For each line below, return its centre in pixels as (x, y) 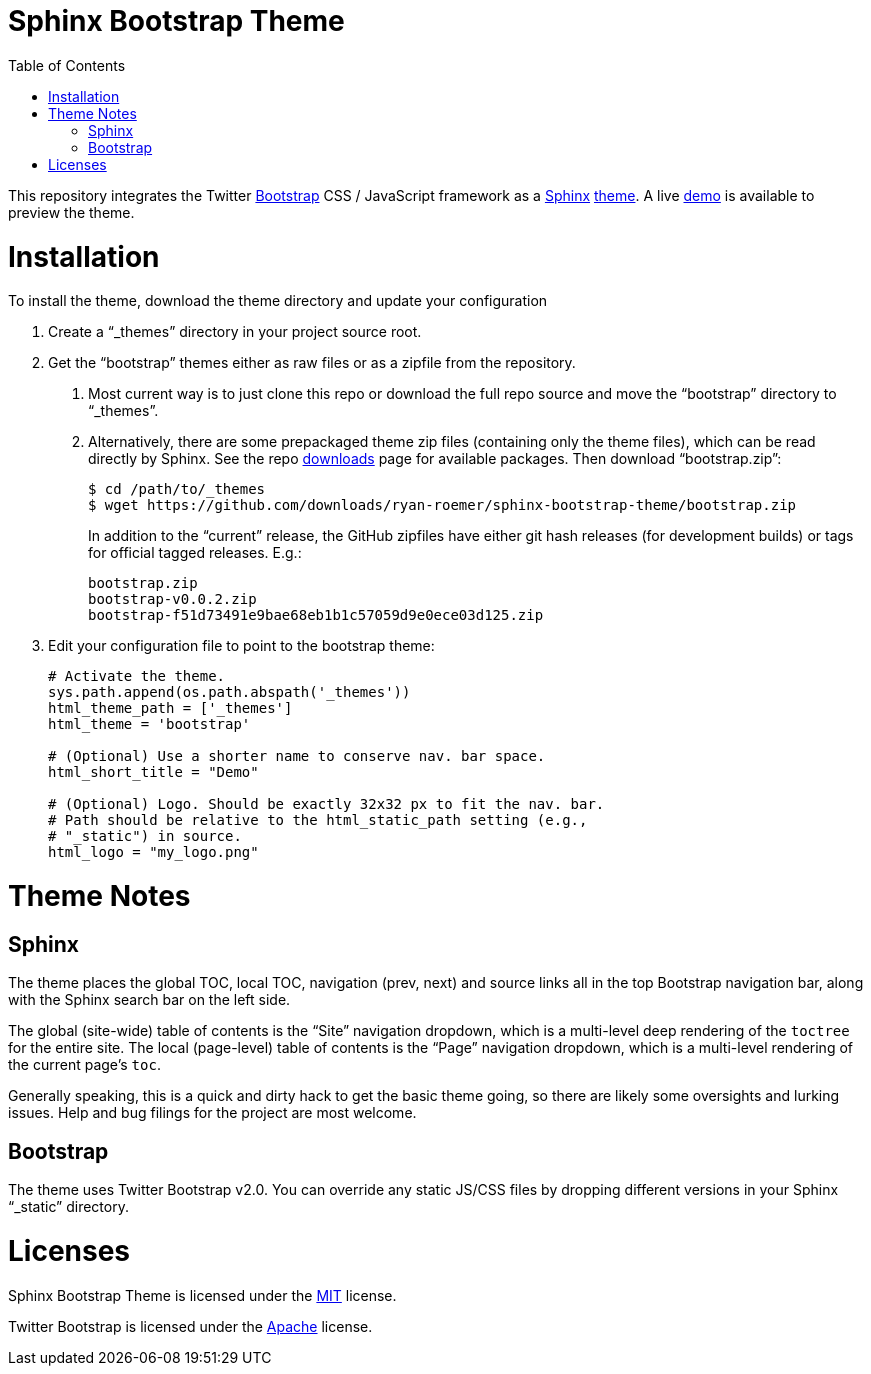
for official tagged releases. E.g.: (195, 553)
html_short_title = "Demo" (153, 772)
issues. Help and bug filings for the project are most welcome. (212, 1113)
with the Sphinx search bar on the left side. (149, 1000)
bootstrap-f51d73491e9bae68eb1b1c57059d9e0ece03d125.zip (316, 615)
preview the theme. (71, 212)
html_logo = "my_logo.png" (153, 852)
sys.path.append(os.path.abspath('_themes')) (229, 692)
